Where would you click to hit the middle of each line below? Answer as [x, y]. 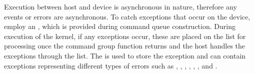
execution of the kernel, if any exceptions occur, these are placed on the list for [125, 36]
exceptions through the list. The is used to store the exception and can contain [125, 55]
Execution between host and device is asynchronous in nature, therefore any [120, 6]
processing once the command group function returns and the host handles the [125, 46]
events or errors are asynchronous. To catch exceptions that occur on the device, [127, 16]
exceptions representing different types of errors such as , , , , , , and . [111, 65]
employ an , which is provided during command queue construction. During [120, 26]
